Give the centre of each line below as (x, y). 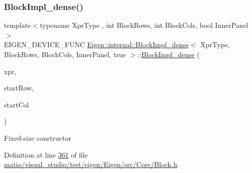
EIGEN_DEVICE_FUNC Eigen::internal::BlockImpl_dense (96, 44)
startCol (16, 104)
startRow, (19, 88)
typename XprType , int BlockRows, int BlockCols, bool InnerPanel (144, 25)
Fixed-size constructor (38, 137)
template (17, 25)
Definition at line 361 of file (46, 154)
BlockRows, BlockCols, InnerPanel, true (65, 54)
